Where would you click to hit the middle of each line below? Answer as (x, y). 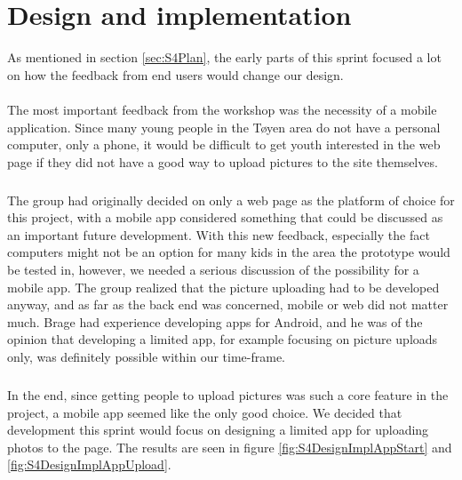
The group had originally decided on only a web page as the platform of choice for (231, 200)
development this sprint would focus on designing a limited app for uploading (218, 430)
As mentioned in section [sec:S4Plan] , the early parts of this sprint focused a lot (224, 57)
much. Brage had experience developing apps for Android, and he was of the (215, 321)
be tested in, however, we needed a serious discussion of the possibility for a (213, 270)
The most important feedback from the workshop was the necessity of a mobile (222, 109)
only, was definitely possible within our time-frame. (146, 356)
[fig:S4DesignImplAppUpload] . (89, 464)
